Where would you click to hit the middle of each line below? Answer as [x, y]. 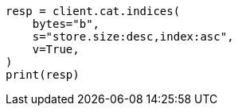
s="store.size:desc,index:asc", [133, 37]
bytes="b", [66, 24]
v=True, [56, 49]
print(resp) [43, 75]
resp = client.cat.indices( [93, 11]
